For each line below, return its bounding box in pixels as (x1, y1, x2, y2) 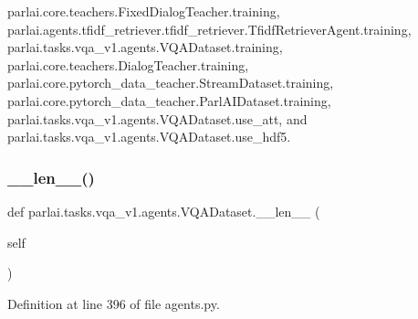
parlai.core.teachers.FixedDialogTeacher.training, (7, 2, 280, 20)
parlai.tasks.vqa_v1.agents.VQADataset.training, (7, 37, 283, 57)
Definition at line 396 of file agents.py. (7, 293, 220, 313)
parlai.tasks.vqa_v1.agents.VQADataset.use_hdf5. (7, 127, 291, 146)
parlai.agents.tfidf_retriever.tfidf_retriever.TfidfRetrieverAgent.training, (7, 19, 412, 38)
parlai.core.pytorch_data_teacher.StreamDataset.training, (7, 73, 334, 92)
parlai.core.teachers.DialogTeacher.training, (7, 55, 249, 74)
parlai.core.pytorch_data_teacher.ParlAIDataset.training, (7, 90, 331, 110)
